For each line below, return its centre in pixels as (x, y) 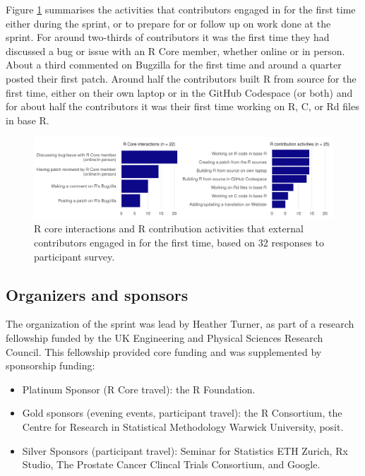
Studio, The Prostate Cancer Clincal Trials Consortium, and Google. (171, 464)
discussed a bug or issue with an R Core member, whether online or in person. (175, 50)
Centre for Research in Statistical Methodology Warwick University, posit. (183, 427)
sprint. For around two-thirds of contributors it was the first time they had (168, 37)
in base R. (28, 120)
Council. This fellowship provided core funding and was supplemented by (164, 351)
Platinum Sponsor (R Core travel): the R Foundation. (139, 389)
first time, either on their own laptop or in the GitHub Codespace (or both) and (179, 92)
